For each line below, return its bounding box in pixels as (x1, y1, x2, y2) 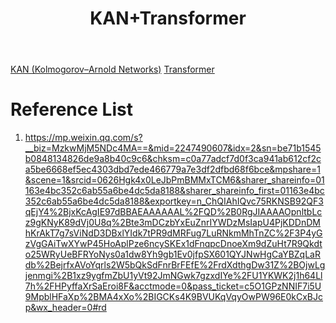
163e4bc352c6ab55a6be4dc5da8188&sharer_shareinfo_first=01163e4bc (24, 185, 325, 197)
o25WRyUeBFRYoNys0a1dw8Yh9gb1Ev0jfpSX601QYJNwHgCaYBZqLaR (24, 248, 321, 261)
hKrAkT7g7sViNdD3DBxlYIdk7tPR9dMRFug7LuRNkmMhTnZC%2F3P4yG (24, 227, 323, 239)
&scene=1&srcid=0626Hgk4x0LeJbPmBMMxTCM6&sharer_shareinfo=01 (24, 174, 325, 186)
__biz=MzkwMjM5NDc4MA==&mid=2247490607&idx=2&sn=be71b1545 (24, 142, 322, 154)
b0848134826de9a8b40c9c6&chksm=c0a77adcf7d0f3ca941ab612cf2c (24, 153, 322, 165)
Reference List (10, 98, 133, 121)
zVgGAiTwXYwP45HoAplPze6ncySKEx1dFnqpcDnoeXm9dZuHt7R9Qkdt (24, 238, 323, 250)
